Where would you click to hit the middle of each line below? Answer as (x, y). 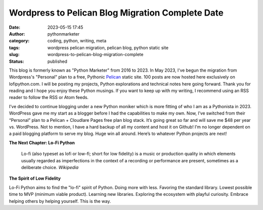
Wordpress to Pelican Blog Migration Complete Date (116, 13)
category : (19, 41)
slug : (14, 55)
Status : (17, 61)
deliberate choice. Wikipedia (50, 167)
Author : (17, 34)
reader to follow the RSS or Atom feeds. (49, 97)
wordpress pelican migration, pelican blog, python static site (108, 48)
